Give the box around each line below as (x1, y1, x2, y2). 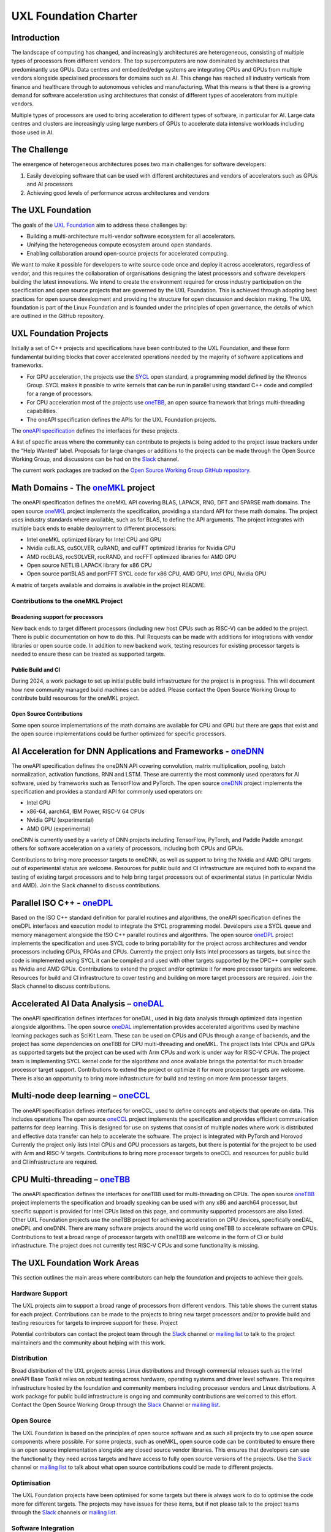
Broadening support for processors (11, 613, 104, 621)
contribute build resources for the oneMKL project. (11, 694, 140, 702)
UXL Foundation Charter (11, 9, 138, 23)
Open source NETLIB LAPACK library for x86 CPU (26, 561, 153, 569)
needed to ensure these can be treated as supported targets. (11, 650, 165, 658)
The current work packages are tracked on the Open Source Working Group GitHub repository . (11, 466, 251, 474)
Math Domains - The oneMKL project (11, 483, 156, 493)
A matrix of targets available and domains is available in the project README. (11, 581, 206, 588)
